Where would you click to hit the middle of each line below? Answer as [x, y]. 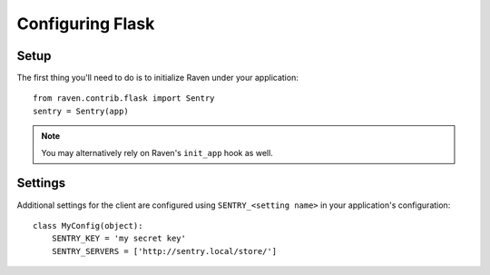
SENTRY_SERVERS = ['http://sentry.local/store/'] [164, 251]
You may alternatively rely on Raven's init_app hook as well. [157, 152]
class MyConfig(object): [88, 226]
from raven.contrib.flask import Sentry [124, 98]
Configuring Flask [86, 24]
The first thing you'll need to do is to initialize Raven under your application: [157, 78]
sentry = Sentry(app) [81, 111]
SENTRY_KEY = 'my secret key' [118, 239]
